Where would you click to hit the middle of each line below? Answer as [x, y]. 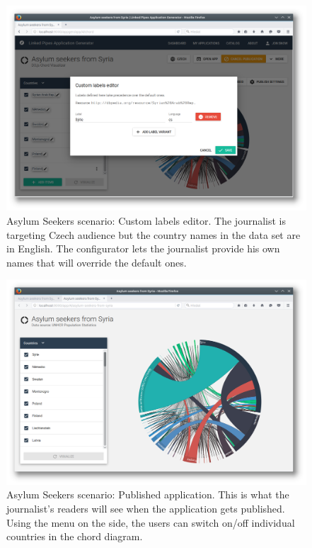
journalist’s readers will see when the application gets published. [146, 508]
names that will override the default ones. [97, 262]
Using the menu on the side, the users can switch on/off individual [151, 522]
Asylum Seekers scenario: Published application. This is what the [148, 494]
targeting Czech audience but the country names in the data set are [154, 234]
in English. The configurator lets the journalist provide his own [143, 248]
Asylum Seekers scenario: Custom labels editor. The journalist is [146, 221]
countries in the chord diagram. [75, 536]
